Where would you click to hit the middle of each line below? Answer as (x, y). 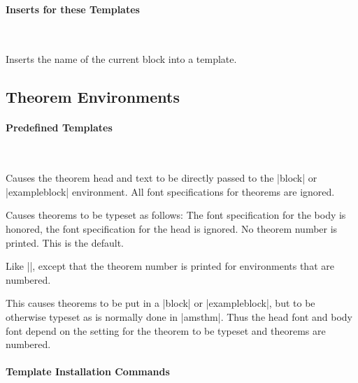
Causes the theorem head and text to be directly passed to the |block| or (162, 178)
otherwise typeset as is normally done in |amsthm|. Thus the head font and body (179, 316)
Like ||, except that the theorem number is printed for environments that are (170, 266)
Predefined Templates (59, 128)
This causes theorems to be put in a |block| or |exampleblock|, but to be (160, 303)
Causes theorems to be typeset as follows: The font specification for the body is (176, 215)
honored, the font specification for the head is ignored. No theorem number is (172, 228)
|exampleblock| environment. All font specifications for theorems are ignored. (170, 191)
